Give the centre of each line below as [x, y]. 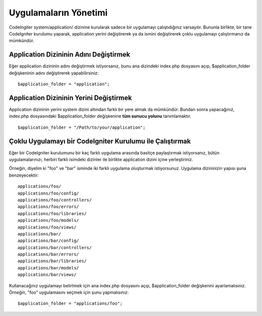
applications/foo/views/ [47, 227]
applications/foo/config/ [49, 193]
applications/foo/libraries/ [52, 213]
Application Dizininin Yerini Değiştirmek [70, 98]
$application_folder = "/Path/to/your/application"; [82, 127]
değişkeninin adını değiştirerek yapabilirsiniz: [54, 73]
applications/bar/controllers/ [55, 247]
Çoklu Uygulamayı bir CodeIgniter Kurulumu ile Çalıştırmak [100, 141]
